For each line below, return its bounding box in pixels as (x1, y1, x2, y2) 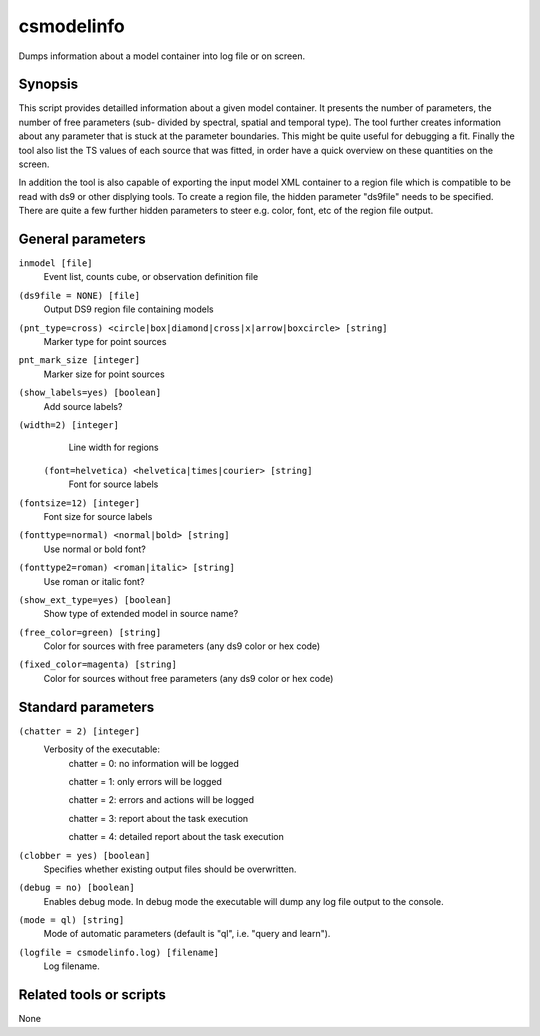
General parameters (18, 231, 147, 247)
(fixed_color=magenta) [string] (18, 659, 177, 670)
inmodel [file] (18, 258, 94, 269)
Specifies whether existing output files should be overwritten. (43, 863, 297, 875)
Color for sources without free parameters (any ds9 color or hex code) (43, 672, 334, 684)
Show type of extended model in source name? (43, 608, 239, 620)
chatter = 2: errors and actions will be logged (68, 794, 255, 806)
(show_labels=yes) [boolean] (18, 387, 162, 399)
